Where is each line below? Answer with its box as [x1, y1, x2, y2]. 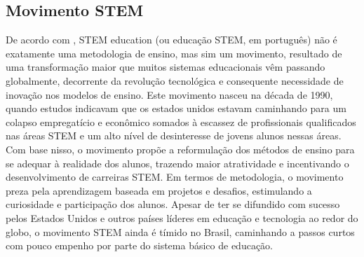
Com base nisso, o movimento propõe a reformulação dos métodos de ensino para [6, 141, 355, 156]
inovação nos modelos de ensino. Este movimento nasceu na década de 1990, [6, 87, 333, 102]
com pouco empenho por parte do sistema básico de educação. [6, 238, 273, 253]
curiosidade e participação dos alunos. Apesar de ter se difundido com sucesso [6, 197, 340, 211]
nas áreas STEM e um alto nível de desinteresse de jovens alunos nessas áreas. [6, 128, 342, 143]
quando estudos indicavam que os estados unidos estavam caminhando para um [6, 101, 346, 116]
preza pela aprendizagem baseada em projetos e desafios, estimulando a [6, 183, 312, 197]
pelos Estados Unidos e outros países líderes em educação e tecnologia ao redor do [6, 210, 358, 225]
